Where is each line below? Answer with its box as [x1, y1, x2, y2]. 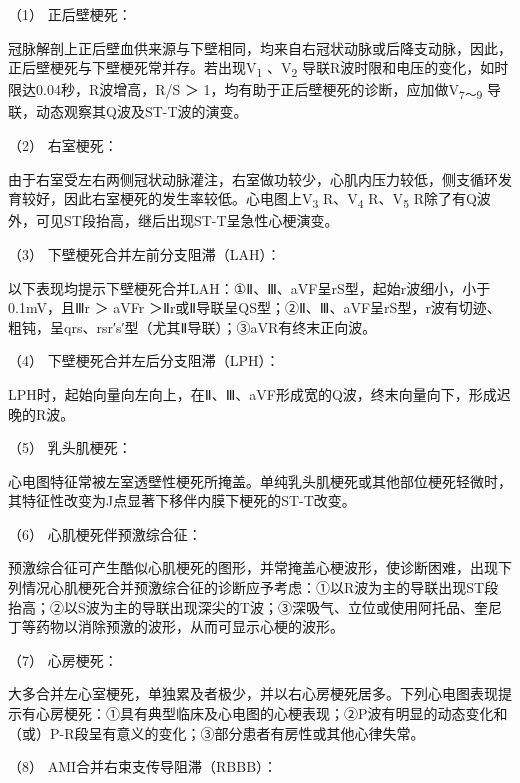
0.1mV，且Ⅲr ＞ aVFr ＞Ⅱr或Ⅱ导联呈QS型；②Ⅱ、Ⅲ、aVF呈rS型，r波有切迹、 [8, 297, 501, 318]
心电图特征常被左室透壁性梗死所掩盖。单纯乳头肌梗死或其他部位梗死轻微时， [8, 470, 512, 491]
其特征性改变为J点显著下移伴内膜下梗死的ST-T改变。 [8, 490, 356, 511]
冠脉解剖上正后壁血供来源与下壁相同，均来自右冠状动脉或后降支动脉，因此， [8, 37, 512, 58]
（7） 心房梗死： [8, 649, 118, 670]
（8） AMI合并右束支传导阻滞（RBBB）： [8, 756, 278, 777]
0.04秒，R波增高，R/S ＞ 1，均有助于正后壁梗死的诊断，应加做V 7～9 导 [35, 79, 502, 103]
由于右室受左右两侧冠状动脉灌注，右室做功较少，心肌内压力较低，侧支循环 [8, 168, 498, 189]
